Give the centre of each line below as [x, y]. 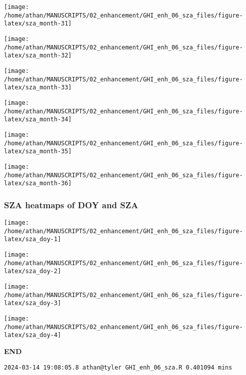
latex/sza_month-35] [38, 152]
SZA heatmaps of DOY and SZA [71, 204]
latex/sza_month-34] [38, 120]
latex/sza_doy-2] [33, 271]
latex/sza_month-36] [38, 184]
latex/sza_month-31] [38, 24]
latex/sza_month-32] [38, 56]
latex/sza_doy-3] [33, 303]
